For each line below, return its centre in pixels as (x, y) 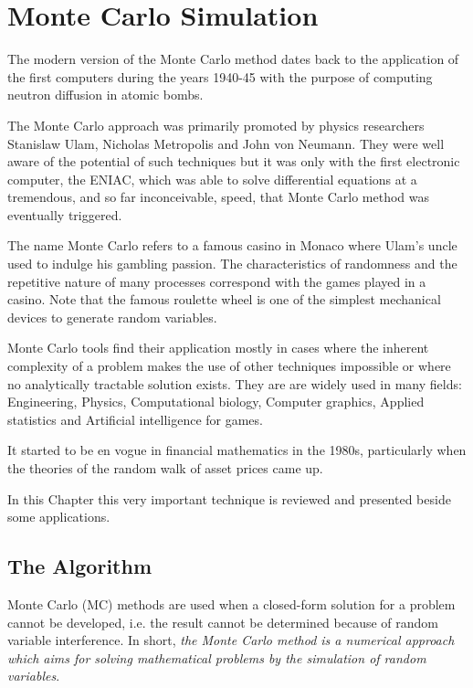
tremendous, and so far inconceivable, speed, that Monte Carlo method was (219, 197)
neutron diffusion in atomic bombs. (105, 95)
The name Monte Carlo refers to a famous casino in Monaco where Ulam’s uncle (232, 245)
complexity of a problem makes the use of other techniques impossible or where (229, 366)
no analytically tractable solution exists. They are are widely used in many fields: (235, 383)
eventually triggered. (65, 214)
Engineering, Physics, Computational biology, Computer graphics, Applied (216, 402)
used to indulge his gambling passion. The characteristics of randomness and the (232, 264)
